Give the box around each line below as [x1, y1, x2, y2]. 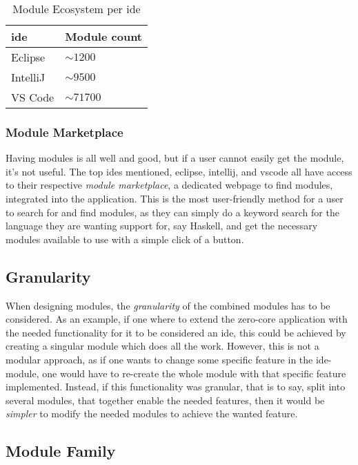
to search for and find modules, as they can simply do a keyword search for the [6, 205, 339, 219]
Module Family [6, 440, 116, 462]
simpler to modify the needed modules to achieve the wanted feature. [6, 406, 298, 421]
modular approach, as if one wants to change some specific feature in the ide [6, 352, 328, 366]
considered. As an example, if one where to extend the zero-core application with [6, 312, 348, 326]
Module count [65, 28, 142, 44]
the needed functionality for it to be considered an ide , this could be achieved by [6, 325, 346, 339]
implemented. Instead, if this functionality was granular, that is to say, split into [6, 379, 346, 394]
